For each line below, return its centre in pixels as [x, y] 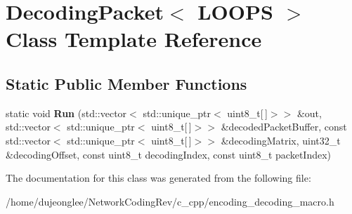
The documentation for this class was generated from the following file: [158, 178]
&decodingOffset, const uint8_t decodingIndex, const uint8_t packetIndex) [169, 154]
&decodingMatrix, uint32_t [281, 140]
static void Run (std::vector [66, 113]
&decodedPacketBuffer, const [284, 127]
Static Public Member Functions [126, 83]
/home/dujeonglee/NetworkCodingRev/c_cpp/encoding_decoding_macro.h [170, 201]
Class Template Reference [134, 39]
